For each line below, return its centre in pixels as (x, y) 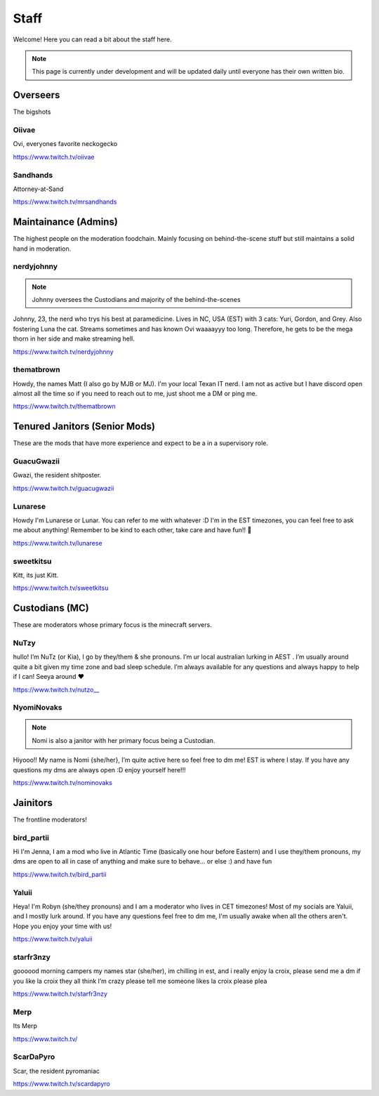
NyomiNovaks (38, 708)
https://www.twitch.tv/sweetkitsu (61, 588)
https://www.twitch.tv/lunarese (58, 543)
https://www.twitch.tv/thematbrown (64, 407)
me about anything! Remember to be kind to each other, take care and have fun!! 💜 (132, 530)
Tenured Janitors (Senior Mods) (84, 427)
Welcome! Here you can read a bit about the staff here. (92, 39)
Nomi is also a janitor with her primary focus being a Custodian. (124, 740)
